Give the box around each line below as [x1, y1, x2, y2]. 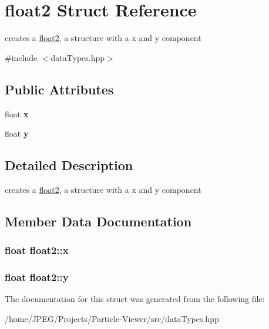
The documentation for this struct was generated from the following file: [5, 293, 265, 305]
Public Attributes [5, 80, 114, 98]
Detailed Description [5, 156, 133, 174]
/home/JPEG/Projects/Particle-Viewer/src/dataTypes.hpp [5, 312, 219, 324]
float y [5, 127, 29, 140]
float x [5, 107, 29, 120]
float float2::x [5, 243, 69, 257]
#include [5, 51, 38, 63]
